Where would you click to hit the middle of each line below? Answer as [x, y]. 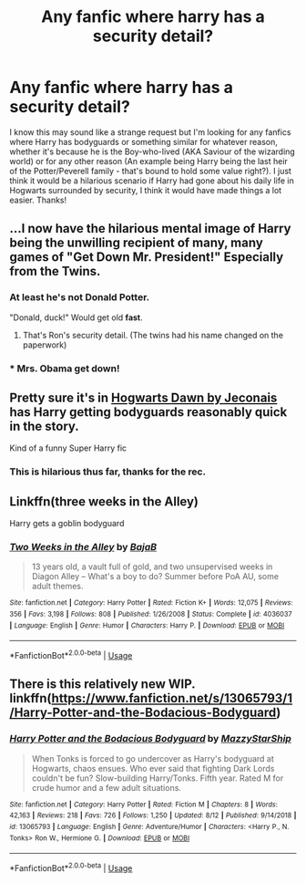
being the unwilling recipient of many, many [137, 243]
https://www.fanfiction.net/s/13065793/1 [172, 698]
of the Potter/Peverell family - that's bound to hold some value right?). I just [150, 171]
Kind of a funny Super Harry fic [68, 448]
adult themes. [57, 587]
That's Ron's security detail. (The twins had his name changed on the [153, 335]
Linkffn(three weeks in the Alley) [104, 501]
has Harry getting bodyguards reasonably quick [148, 412]
